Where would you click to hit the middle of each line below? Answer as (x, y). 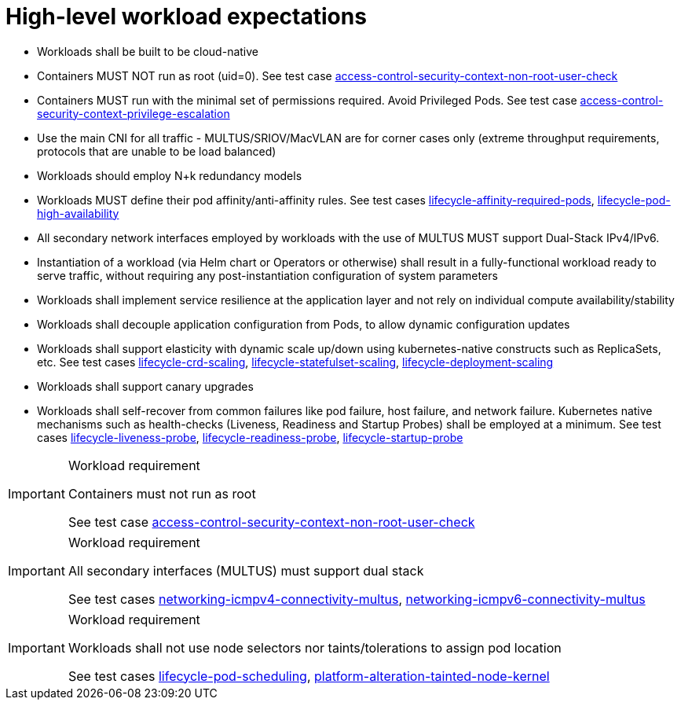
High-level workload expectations (186, 17)
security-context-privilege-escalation (134, 113)
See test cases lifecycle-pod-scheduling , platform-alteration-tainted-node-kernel (309, 676)
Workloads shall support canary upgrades (145, 386)
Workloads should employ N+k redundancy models (170, 175)
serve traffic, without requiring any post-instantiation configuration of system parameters (267, 275)
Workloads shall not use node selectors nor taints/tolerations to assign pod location (315, 647)
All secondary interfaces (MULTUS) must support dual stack (246, 570)
